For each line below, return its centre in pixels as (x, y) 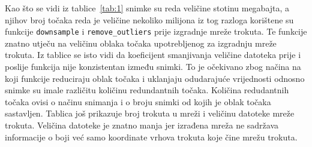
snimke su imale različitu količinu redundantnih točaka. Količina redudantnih (147, 90)
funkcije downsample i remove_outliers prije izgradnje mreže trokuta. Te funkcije (156, 31)
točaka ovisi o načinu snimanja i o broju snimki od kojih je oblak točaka (138, 101)
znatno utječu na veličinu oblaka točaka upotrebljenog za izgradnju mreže (141, 43)
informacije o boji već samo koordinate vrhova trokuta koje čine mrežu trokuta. (151, 137)
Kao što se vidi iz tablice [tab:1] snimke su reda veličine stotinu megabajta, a (147, 8)
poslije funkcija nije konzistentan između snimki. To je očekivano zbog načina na (153, 67)
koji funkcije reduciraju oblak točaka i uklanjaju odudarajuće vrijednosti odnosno (155, 78)
